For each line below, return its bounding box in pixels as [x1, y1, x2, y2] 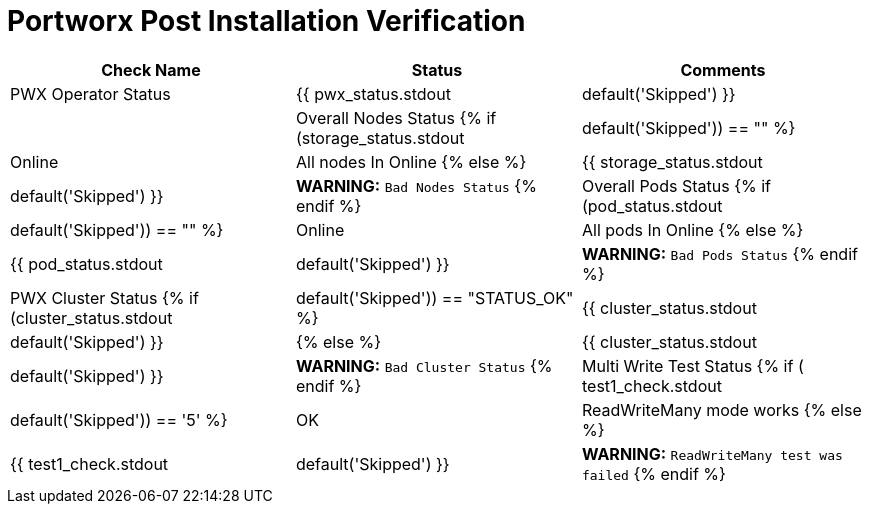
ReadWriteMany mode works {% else [581, 399, 862, 420]
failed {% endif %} [581, 463, 726, 484]
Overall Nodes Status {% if [295, 107, 497, 128]
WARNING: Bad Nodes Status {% [295, 175, 537, 196]
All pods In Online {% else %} [581, 219, 804, 240]
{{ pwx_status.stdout [295, 83, 451, 104]
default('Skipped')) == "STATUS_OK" [295, 287, 574, 308]
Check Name [101, 59, 201, 80]
